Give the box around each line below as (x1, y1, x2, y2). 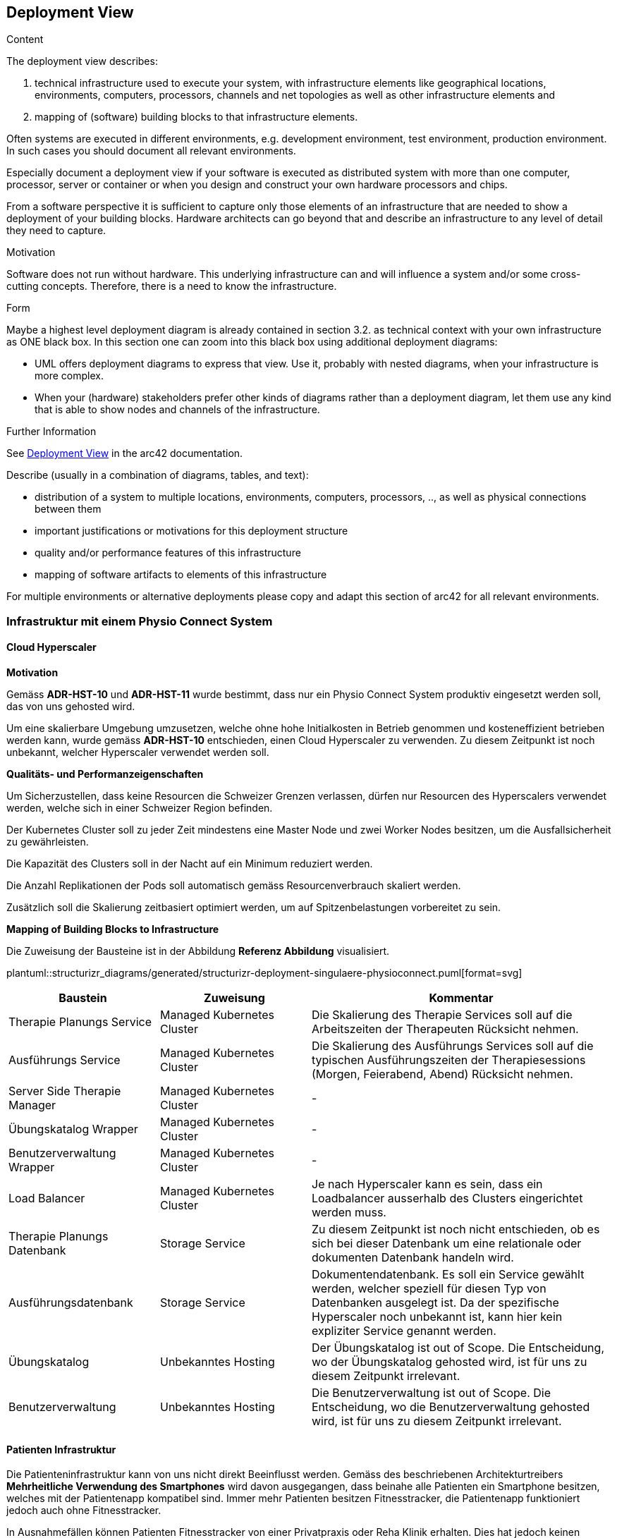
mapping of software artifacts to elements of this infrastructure (35, 568, 327, 581)
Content (6, 33, 44, 46)
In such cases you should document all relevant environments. (6, 145, 296, 157)
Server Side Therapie (8, 1084, 121, 1099)
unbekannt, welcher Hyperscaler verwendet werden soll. (6, 746, 269, 759)
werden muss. (312, 1205, 386, 1220)
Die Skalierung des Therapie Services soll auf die (312, 1008, 573, 1023)
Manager (8, 1098, 56, 1113)
